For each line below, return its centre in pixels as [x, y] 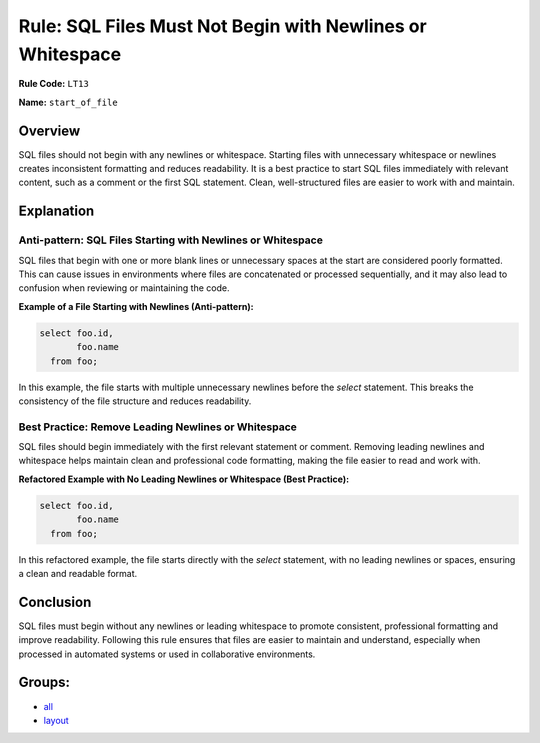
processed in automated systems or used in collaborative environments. [167, 654]
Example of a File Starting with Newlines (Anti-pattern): [136, 306]
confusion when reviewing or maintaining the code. [124, 288]
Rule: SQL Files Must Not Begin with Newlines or [222, 26]
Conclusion [55, 601]
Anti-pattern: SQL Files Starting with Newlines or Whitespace [171, 240]
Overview [49, 130]
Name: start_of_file [68, 102]
